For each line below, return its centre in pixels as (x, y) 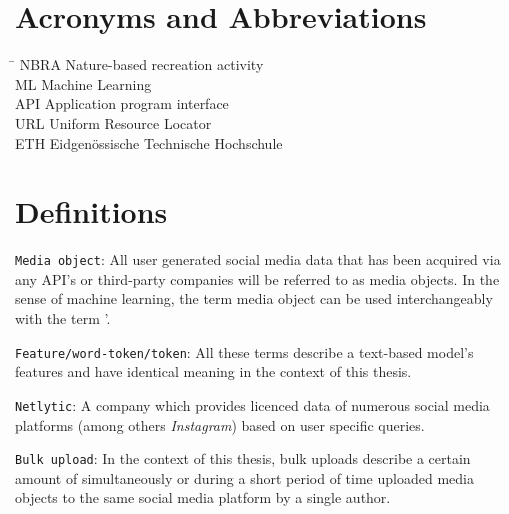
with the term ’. (63, 318)
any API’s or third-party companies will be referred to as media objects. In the (257, 278)
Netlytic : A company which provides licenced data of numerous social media (252, 404)
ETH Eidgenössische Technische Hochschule (149, 142)
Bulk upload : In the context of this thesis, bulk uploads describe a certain (243, 458)
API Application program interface (122, 103)
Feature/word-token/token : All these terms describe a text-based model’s (244, 351)
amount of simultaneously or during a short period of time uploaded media (244, 477)
